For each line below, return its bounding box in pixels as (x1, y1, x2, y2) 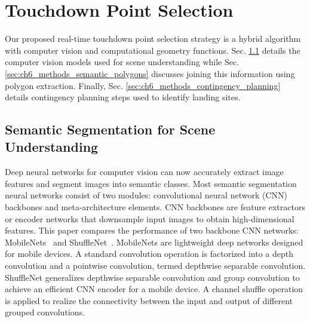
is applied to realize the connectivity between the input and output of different (5, 294, 293, 306)
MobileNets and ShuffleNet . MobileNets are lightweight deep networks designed (5, 235, 303, 248)
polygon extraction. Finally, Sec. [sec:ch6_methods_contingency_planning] (5, 79, 281, 91)
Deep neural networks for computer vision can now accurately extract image (5, 165, 284, 178)
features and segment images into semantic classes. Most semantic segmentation (5, 177, 297, 189)
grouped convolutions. (5, 306, 85, 318)
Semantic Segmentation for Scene (5, 120, 216, 139)
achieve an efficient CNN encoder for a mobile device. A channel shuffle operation (5, 283, 303, 295)
